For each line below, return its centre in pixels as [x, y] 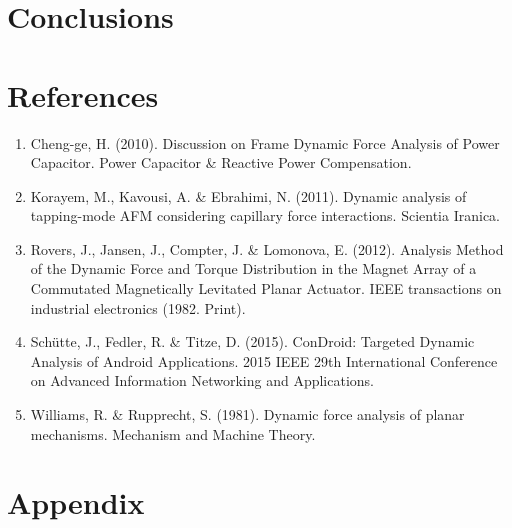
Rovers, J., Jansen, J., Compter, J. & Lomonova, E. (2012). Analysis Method [267, 248]
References [83, 94]
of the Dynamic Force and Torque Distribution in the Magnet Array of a [253, 268]
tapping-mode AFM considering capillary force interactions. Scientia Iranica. [265, 215]
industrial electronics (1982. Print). [138, 307]
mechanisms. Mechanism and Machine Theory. [173, 433]
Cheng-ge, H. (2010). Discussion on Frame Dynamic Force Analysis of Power [265, 142]
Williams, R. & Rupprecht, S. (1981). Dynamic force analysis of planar [247, 414]
